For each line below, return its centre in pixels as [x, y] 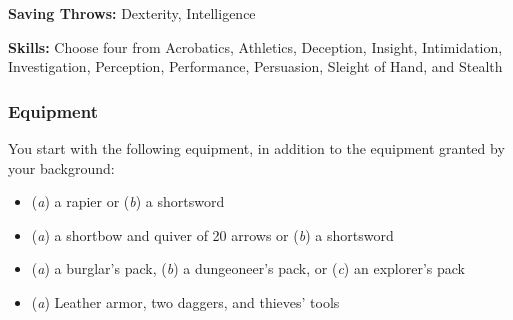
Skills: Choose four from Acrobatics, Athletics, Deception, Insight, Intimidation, [255, 46]
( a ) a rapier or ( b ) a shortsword [128, 201]
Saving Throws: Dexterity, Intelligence [132, 13]
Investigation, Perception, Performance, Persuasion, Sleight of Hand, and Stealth [255, 66]
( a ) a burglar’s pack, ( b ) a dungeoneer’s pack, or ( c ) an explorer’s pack [248, 268]
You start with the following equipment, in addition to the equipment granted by [256, 148]
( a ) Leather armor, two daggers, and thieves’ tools [185, 301]
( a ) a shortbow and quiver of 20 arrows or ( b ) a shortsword [212, 234]
